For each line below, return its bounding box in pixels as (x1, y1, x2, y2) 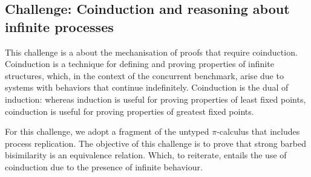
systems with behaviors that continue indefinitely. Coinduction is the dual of (5, 81, 289, 94)
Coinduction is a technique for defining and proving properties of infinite (5, 57, 274, 70)
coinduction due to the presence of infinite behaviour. (5, 160, 203, 173)
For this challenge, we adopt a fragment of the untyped (5, 125, 209, 138)
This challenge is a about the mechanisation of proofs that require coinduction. (5, 45, 298, 58)
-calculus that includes (217, 125, 300, 138)
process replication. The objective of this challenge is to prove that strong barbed (5, 137, 306, 149)
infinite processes (5, 17, 114, 36)
